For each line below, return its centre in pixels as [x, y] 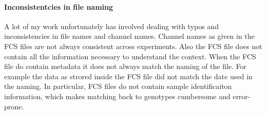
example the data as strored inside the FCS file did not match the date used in [128, 76]
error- [242, 96]
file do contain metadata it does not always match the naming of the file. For [126, 66]
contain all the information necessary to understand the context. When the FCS [130, 56]
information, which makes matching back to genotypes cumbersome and [117, 96]
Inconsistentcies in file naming [59, 6]
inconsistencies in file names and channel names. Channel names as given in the [129, 36]
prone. [14, 106]
